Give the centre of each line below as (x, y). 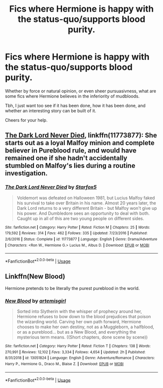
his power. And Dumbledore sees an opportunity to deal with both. (83, 213)
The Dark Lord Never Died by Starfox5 (51, 187)
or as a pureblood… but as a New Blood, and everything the (76, 332)
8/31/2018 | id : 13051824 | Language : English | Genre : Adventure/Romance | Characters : (80, 358)
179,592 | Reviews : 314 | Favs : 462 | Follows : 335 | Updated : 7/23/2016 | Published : (76, 233)
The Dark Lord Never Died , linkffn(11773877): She (81, 135)
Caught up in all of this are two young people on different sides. (81, 218)
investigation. (26, 173)
